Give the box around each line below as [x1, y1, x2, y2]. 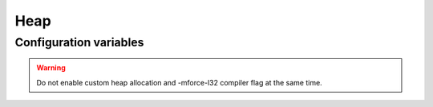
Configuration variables [14, 35, 144, 50]
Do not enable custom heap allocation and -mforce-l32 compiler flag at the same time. [36, 77, 322, 87]
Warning [36, 63, 66, 73]
